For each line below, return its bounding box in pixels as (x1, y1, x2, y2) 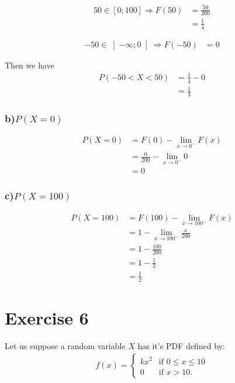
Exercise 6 (5, 305, 89, 329)
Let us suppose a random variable (5, 339, 126, 351)
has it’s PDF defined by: (137, 339, 225, 351)
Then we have (5, 58, 54, 71)
